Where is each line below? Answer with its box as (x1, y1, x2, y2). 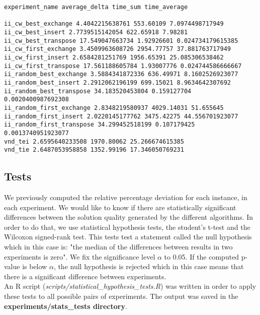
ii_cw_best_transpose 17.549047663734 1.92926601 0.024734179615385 (4, 37, 238, 44)
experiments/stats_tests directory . (4, 300, 127, 311)
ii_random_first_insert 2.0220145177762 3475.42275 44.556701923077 (4, 112, 238, 120)
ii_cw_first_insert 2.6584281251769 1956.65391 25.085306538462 (4, 53, 224, 61)
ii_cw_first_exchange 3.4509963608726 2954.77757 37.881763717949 (4, 45, 231, 53)
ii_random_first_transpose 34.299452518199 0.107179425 (4, 121, 195, 129)
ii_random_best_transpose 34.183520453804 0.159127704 (4, 87, 192, 95)
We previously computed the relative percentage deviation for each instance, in (4, 192, 247, 203)
